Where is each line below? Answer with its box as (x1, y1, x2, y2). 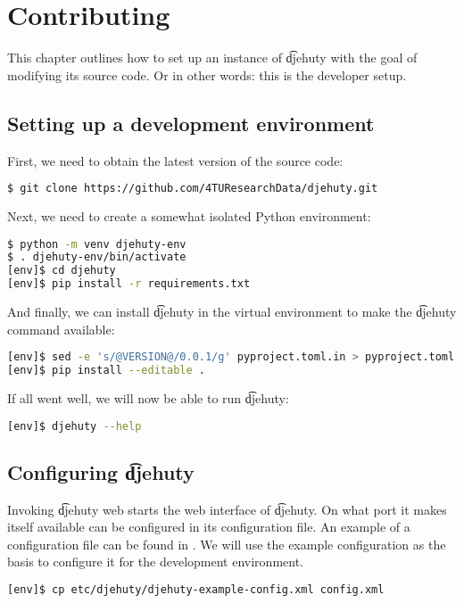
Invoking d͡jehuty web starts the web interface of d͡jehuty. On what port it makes (7, 500, 447, 518)
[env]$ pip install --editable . (7, 364, 205, 377)
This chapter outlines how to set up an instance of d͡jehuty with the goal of (7, 48, 418, 67)
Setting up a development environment (7, 109, 375, 136)
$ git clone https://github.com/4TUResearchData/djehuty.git (7, 182, 378, 195)
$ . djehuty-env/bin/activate (7, 251, 186, 264)
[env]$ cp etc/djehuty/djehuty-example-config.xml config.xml (7, 583, 385, 597)
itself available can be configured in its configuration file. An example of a (7, 517, 410, 536)
